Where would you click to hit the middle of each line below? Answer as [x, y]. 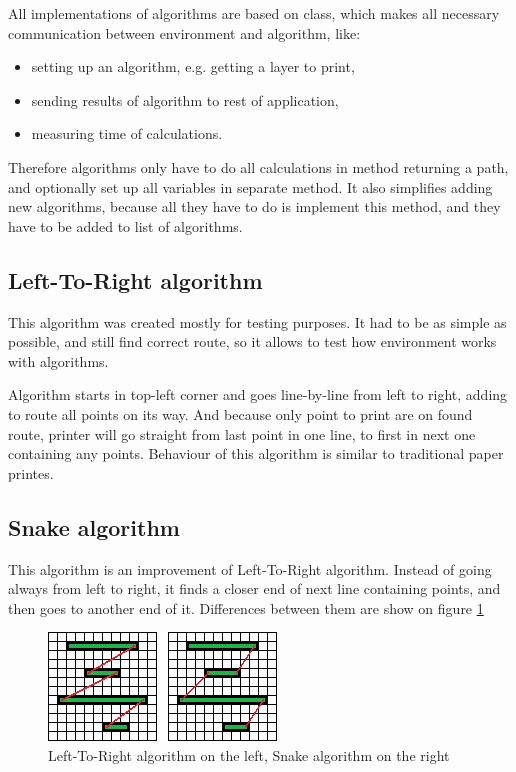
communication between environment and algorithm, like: [184, 32]
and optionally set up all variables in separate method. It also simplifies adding [250, 186]
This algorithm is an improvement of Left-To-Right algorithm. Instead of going [250, 568]
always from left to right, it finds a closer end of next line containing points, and [254, 588]
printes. [31, 472]
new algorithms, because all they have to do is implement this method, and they [254, 206]
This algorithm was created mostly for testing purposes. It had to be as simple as [257, 321]
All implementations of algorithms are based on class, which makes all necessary [254, 13]
